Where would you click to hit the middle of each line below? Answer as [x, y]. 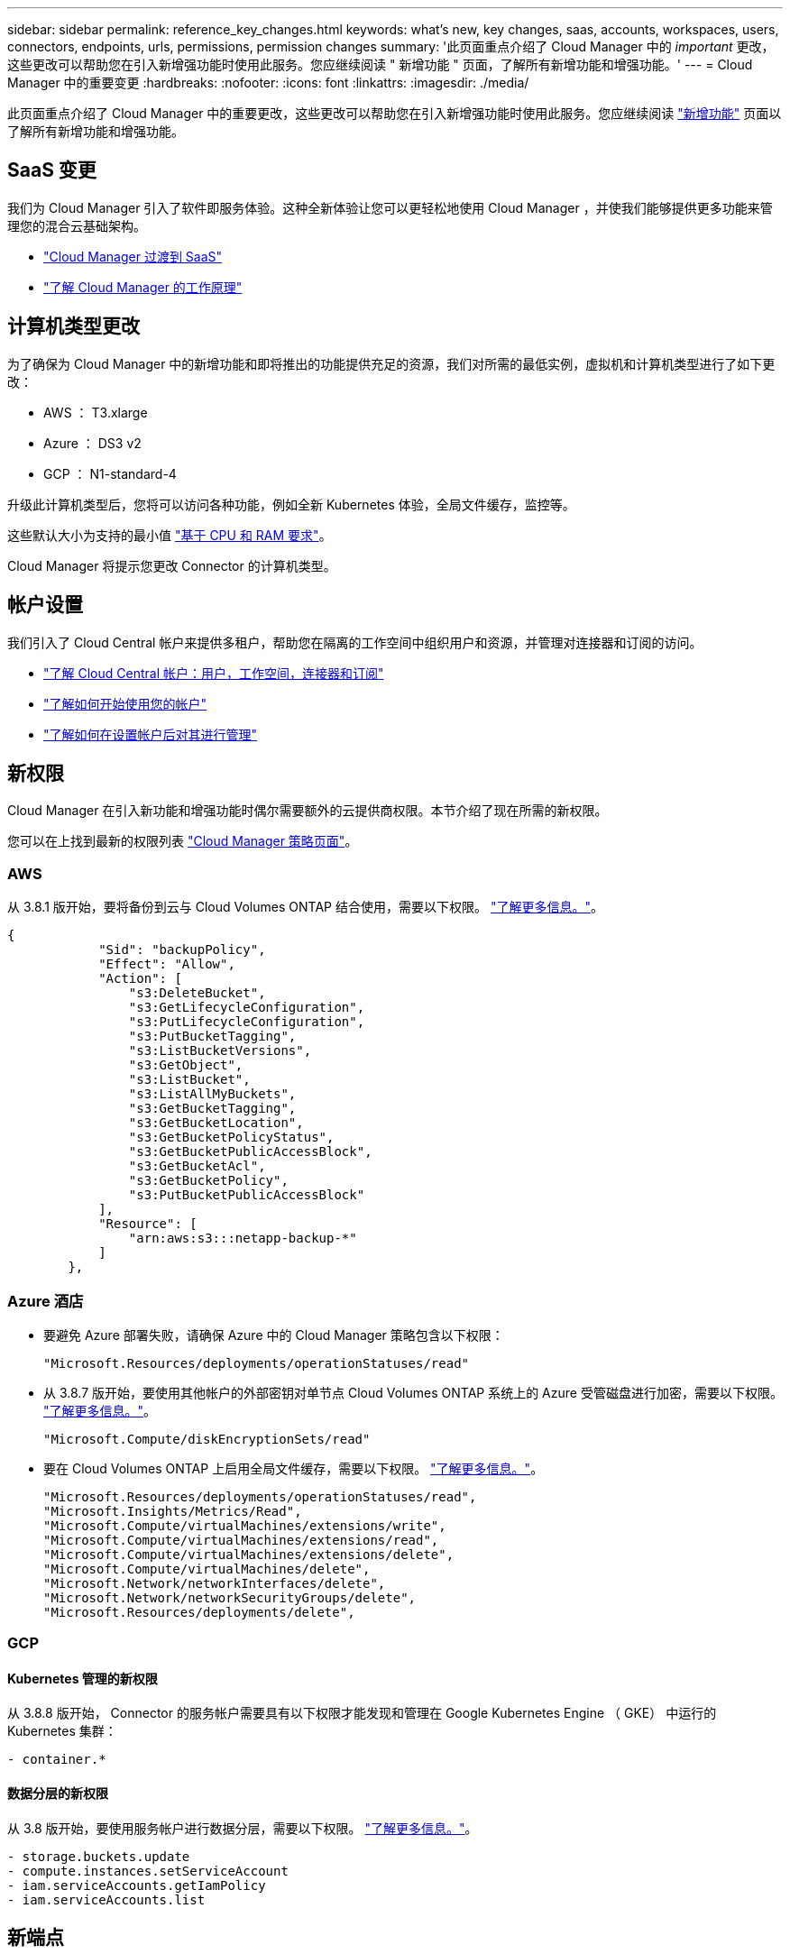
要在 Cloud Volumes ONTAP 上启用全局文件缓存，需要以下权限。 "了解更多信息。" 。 [294, 1468]
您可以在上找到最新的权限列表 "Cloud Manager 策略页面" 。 [183, 841]
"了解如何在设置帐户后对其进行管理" [151, 734]
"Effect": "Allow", [167, 964]
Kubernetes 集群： [62, 1731]
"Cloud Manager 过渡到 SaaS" [133, 256]
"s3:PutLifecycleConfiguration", [247, 1022]
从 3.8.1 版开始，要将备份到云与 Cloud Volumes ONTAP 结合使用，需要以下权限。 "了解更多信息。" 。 [305, 907]
